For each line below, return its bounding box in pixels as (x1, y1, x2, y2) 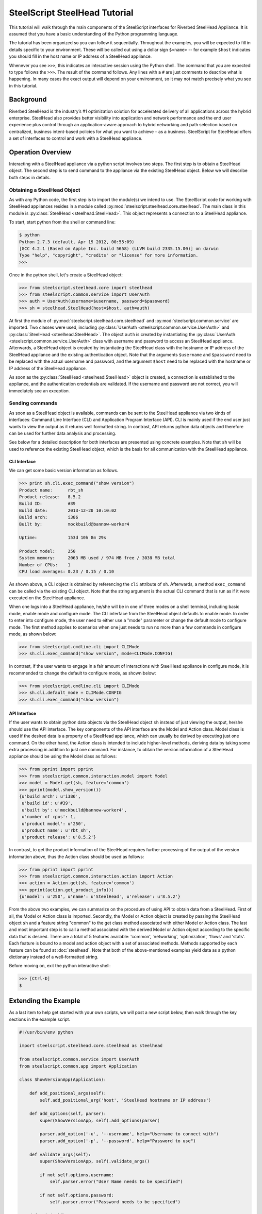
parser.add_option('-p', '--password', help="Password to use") (39, 1138, 196, 1144)
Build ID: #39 (19, 501, 76, 506)
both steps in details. (9, 174, 51, 180)
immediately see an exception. (9, 388, 70, 393)
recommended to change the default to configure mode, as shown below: (9, 670, 156, 676)
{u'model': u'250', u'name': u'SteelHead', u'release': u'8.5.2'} (19, 894, 180, 899)
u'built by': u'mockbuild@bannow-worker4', (22, 807, 127, 813)
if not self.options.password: (39, 1192, 114, 1198)
